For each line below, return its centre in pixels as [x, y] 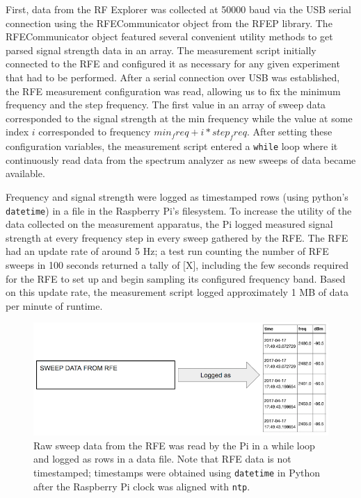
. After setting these [289, 132]
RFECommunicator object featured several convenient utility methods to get [169, 36]
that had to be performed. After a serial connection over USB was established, [173, 77]
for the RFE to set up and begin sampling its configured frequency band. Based [176, 278]
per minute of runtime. [54, 305]
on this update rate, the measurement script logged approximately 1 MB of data [177, 292]
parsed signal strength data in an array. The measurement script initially [161, 50]
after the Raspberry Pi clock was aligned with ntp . [142, 486]
